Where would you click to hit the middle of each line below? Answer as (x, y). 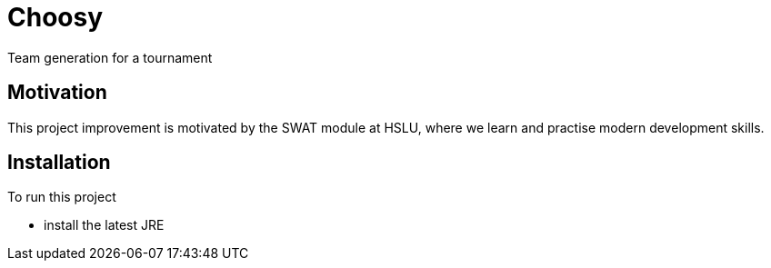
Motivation (57, 93)
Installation (59, 163)
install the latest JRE (104, 225)
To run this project (62, 197)
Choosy (55, 17)
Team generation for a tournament (110, 57)
